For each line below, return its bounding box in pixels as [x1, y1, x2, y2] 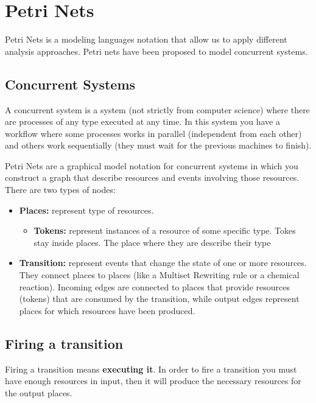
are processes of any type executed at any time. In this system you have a [5, 115, 280, 128]
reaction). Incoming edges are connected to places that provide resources [19, 280, 290, 293]
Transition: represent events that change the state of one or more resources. [19, 256, 307, 269]
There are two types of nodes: [5, 183, 116, 196]
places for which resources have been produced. [19, 304, 195, 317]
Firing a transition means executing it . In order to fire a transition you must [5, 362, 297, 375]
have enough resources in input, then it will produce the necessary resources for [5, 374, 301, 387]
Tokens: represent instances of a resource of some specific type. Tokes [33, 224, 296, 237]
